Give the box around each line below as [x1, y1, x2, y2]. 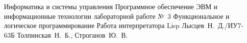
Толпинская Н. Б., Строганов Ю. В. [17, 29, 128, 40]
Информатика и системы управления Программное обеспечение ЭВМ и [4, 1, 218, 11]
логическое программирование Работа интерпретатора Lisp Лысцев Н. [4, 20, 215, 30]
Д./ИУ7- [218, 20, 244, 30]
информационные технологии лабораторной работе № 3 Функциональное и [4, 11, 229, 21]
